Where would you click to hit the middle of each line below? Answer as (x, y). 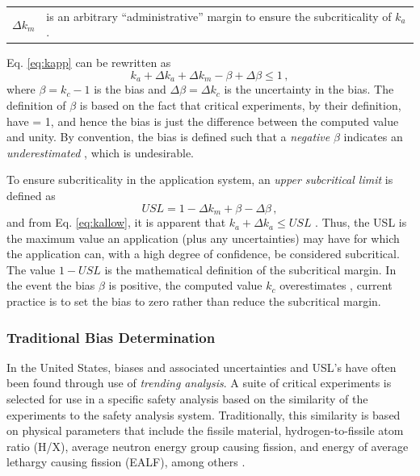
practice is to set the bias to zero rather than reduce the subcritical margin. (194, 301)
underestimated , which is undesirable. (101, 152)
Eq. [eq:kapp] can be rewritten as (89, 63)
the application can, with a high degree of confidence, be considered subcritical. (203, 254)
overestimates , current (336, 285)
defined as (31, 196)
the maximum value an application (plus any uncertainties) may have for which (203, 238)
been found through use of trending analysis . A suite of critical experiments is (199, 383)
